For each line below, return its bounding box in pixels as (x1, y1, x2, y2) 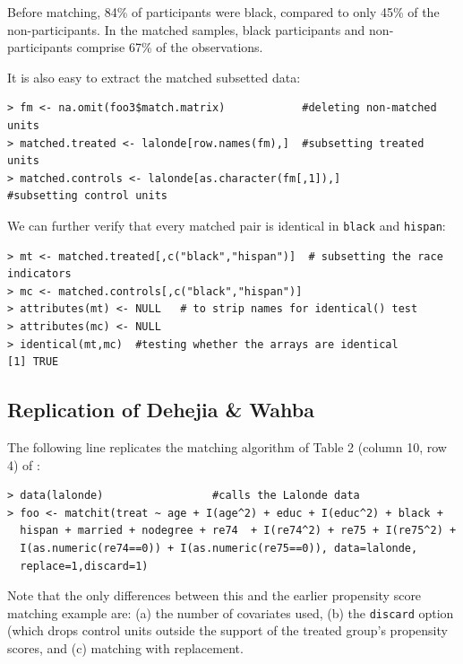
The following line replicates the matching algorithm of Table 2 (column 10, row (7, 437, 447, 456)
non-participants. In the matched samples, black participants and (7, 20, 365, 39)
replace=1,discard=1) (20, 559, 149, 572)
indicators (7, 267, 72, 281)
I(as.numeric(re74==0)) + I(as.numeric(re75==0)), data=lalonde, (20, 541, 418, 555)
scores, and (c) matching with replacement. (7, 638, 244, 657)
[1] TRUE (7, 355, 59, 369)
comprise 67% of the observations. (76, 38, 263, 57)
